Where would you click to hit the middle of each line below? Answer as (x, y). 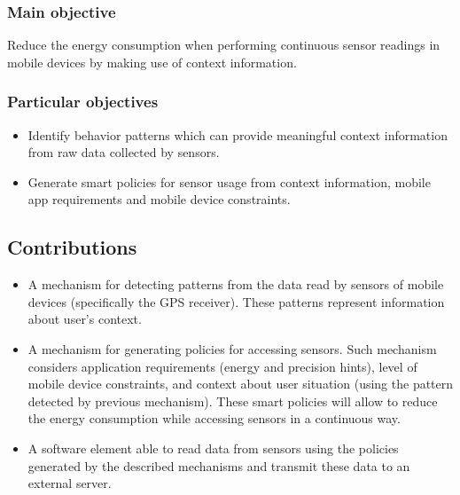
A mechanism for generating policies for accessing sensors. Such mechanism (232, 348)
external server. (70, 483)
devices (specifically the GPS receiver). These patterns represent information (236, 301)
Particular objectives (83, 102)
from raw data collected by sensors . (124, 152)
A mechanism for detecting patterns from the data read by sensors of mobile (236, 284)
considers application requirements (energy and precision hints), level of (222, 366)
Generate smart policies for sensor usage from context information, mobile (229, 181)
